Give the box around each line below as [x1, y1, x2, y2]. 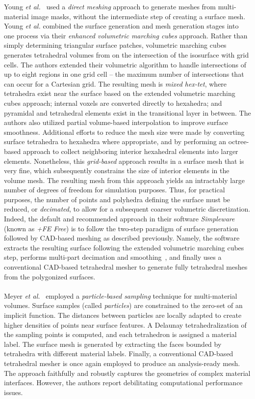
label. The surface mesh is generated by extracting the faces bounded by [4, 338, 222, 349]
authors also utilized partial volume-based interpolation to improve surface [4, 117, 229, 127]
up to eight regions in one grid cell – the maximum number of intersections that [4, 69, 244, 79]
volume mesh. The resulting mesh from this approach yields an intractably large [4, 175, 245, 185]
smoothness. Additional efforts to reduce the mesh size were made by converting [4, 126, 245, 137]
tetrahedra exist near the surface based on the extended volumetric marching [4, 88, 235, 98]
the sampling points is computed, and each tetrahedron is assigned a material [4, 329, 237, 339]
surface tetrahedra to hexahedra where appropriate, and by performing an [4, 136, 227, 147]
